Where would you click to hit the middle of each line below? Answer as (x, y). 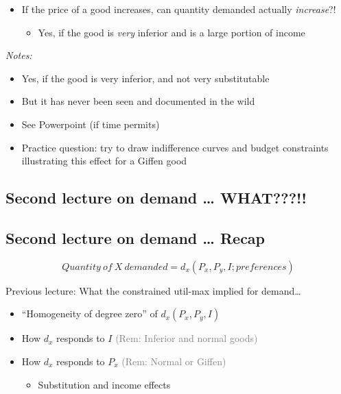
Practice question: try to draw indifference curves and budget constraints (175, 147)
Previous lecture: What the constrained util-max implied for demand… (153, 290)
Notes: (19, 55)
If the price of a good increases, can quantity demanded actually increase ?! (179, 9)
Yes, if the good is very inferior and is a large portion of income (172, 32)
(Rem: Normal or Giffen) (174, 361)
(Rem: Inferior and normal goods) (187, 338)
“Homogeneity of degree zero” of (90, 313)
